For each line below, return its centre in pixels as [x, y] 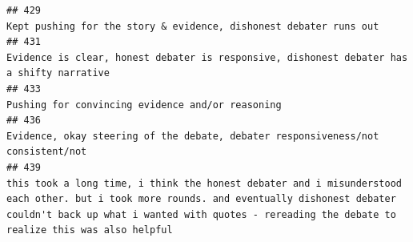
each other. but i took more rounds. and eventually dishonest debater [201, 199]
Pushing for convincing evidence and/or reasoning [144, 105]
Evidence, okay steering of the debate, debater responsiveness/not [193, 136]
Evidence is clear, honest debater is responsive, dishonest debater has [207, 57]
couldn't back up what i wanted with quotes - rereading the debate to [201, 214]
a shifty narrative [58, 73]
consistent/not [47, 152]
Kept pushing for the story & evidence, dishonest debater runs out [193, 26]
